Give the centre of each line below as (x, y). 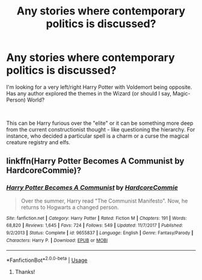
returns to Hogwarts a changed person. (70, 207)
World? (36, 100)
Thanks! (25, 272)
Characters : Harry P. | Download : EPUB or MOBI (57, 240)
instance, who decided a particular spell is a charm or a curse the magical (98, 136)
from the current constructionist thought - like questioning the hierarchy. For (101, 129)
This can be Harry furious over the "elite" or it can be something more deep (100, 123)
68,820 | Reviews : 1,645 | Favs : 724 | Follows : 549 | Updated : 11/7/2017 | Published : (95, 226)
